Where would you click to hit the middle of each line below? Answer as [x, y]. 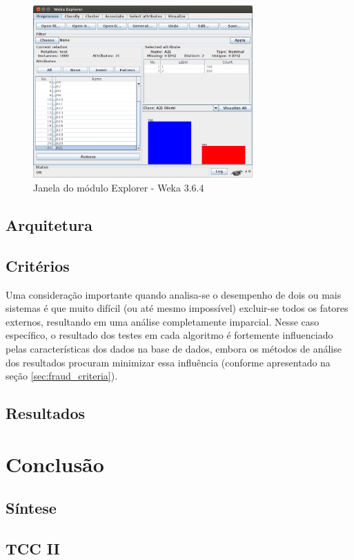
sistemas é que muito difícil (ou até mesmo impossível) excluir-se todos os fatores [177, 308]
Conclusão [55, 464]
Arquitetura [49, 224]
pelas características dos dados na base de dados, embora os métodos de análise [174, 348]
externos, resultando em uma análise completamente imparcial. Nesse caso [163, 321]
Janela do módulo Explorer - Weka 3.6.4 [119, 187]
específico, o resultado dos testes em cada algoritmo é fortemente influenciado [169, 335]
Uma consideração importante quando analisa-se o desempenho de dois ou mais [174, 294]
